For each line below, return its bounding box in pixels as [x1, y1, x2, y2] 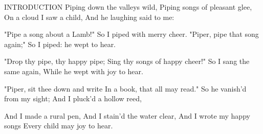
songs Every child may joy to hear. [4, 120, 113, 131]
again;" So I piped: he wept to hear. [4, 38, 116, 49]
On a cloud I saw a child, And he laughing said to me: [4, 11, 174, 22]
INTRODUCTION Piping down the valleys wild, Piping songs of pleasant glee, [4, 2, 252, 12]
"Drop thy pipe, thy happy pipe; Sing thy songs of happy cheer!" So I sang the [4, 56, 250, 66]
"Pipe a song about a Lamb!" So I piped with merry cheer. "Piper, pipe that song [4, 29, 259, 39]
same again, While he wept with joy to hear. [4, 65, 143, 76]
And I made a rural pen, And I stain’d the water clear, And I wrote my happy [4, 110, 250, 121]
